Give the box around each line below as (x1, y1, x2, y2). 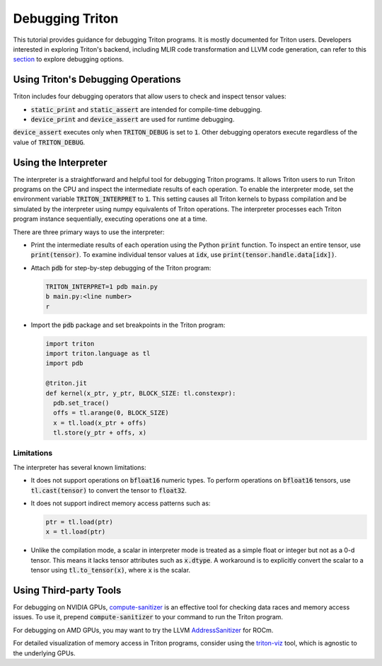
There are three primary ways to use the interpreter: (13, 227, 165, 236)
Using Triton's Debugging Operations (13, 74, 181, 86)
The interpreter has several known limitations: (13, 463, 146, 471)
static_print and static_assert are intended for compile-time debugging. (30, 105, 262, 113)
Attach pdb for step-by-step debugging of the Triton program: (30, 263, 212, 272)
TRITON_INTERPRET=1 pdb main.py (45, 282, 158, 290)
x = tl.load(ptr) (45, 528, 106, 536)
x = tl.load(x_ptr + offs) (53, 418, 147, 427)
